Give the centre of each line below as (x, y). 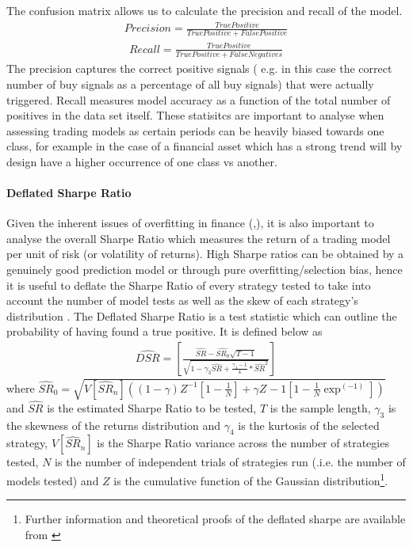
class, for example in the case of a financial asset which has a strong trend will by (205, 146)
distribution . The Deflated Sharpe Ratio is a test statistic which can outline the (202, 315)
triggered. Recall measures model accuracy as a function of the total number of (199, 99)
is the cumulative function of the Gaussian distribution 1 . (251, 479)
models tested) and (53, 480)
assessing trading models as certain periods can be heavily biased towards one (195, 130)
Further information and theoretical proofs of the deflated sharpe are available (215, 519)
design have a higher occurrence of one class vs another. (142, 161)
